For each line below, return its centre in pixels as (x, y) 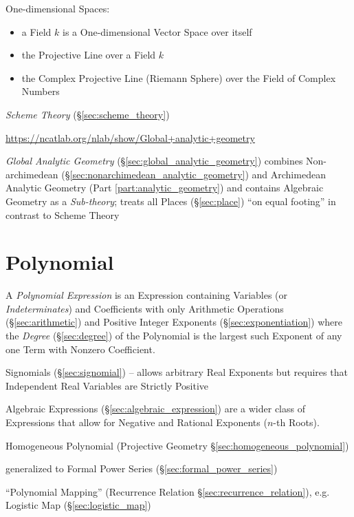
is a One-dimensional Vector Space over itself (157, 31)
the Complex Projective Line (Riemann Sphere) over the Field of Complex (179, 77)
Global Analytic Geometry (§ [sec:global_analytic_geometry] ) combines (154, 161)
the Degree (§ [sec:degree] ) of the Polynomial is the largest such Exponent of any (174, 336)
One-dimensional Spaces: (58, 8)
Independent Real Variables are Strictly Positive (107, 385)
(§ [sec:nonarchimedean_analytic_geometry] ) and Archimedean (193, 174)
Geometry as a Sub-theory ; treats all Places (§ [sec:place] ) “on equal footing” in (171, 201)
